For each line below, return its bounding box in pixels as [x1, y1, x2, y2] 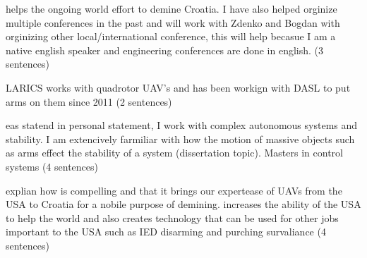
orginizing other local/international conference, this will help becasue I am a [6, 29, 336, 44]
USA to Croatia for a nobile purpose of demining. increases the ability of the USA [6, 197, 361, 211]
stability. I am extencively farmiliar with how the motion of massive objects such [6, 131, 355, 146]
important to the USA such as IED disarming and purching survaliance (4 [6, 224, 326, 239]
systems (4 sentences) [6, 159, 98, 173]
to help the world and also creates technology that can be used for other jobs [6, 210, 339, 225]
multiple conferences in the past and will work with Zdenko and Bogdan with [6, 15, 340, 30]
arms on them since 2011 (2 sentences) [6, 94, 172, 109]
